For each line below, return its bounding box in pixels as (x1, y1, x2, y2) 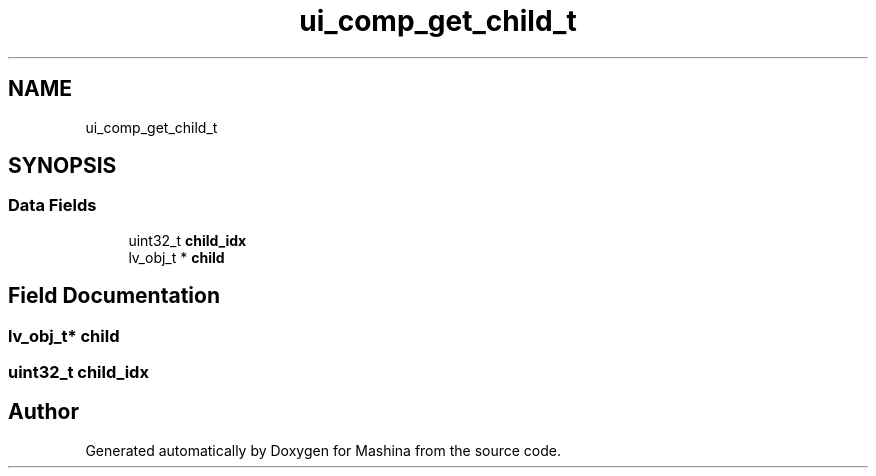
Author (8, 399, 79, 425)
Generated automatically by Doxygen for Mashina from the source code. (85, 441, 562, 459)
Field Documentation (8, 283, 220, 309)
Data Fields (8, 195, 97, 216)
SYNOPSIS (8, 153, 117, 179)
